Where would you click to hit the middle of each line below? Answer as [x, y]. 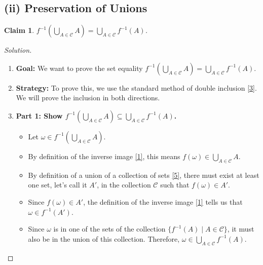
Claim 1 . [19, 30]
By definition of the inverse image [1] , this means [104, 156]
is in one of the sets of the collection [109, 229]
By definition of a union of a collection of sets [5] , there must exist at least [144, 175]
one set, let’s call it [58, 185]
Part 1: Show [39, 115]
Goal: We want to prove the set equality [79, 68]
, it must [241, 229]
